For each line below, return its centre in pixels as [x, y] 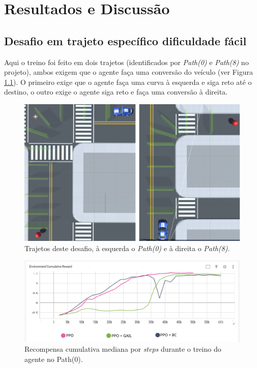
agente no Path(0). [54, 359]
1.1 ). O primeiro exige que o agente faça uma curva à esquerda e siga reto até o [128, 82]
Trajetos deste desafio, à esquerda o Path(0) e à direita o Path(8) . [127, 248]
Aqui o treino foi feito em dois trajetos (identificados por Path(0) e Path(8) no [126, 62]
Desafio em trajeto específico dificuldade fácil [125, 40]
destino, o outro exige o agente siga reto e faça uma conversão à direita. [116, 92]
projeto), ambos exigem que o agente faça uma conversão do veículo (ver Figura [128, 72]
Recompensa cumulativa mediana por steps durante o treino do [123, 349]
